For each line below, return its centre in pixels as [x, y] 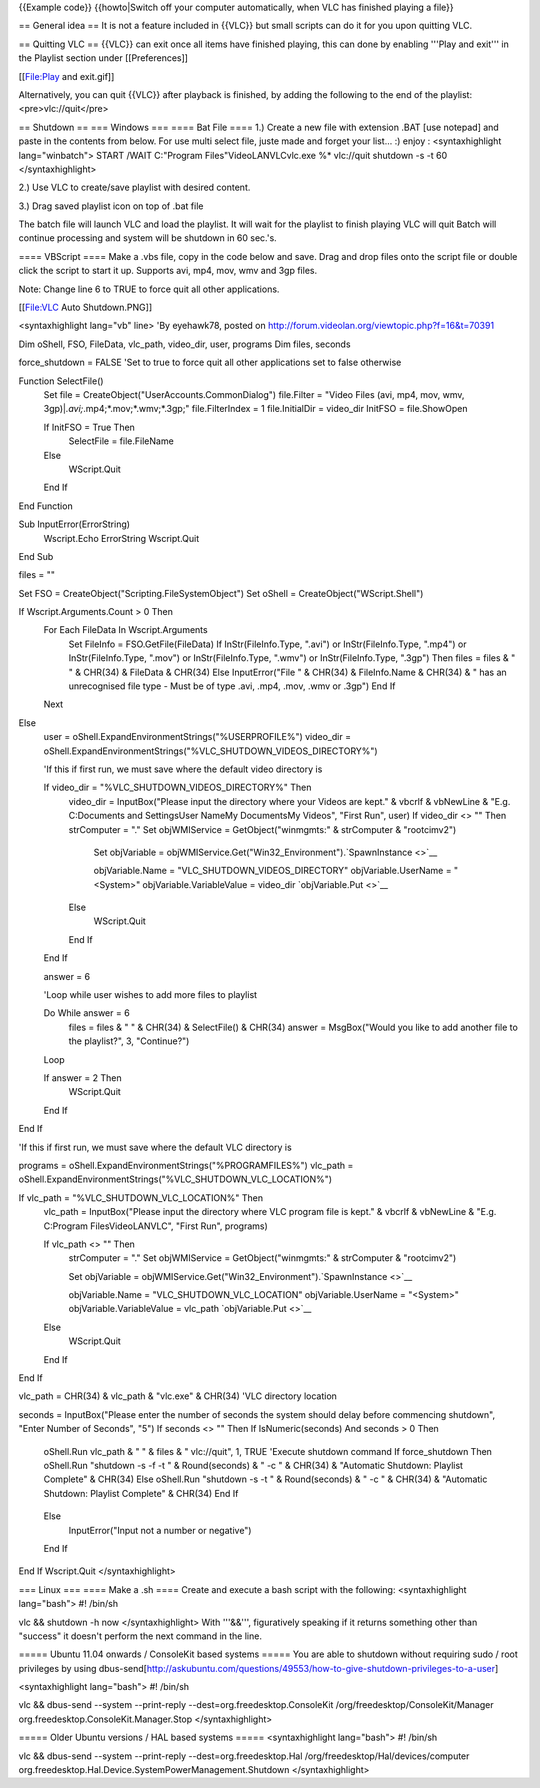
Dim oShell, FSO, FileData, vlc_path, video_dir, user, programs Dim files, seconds [184, 344]
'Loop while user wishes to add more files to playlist [150, 995]
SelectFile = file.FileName [121, 441]
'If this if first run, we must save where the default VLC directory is [155, 1147]
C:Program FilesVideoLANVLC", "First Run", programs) [156, 1226]
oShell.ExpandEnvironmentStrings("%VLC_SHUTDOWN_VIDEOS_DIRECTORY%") [211, 751]
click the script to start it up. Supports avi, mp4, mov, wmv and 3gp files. [168, 271]
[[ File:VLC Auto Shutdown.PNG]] [85, 307]
